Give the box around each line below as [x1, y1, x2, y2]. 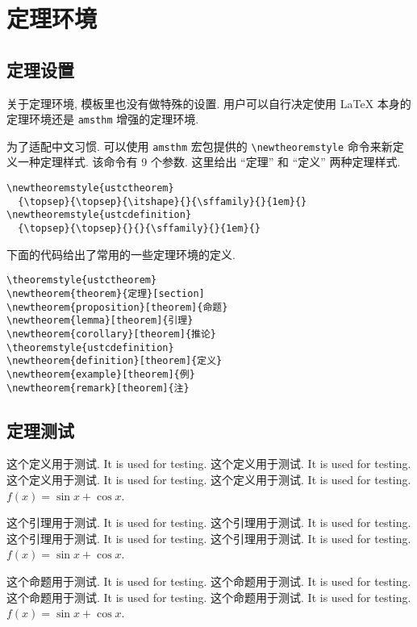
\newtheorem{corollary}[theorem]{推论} [6, 328, 217, 340]
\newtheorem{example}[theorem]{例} [6, 368, 195, 380]
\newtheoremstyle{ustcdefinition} [6, 209, 192, 221]
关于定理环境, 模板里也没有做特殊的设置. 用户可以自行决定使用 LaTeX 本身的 [6, 94, 411, 111]
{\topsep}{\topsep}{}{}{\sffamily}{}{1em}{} [18, 223, 261, 235]
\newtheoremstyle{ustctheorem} [6, 182, 174, 194]
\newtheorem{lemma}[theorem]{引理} [6, 315, 194, 327]
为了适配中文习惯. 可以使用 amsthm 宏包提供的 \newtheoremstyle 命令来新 [6, 137, 393, 154]
